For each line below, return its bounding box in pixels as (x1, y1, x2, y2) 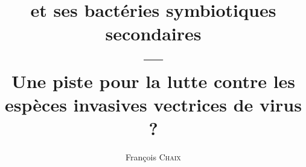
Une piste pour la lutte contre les (11, 68, 296, 93)
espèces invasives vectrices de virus (5, 92, 302, 116)
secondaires (105, 21, 202, 46)
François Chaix (126, 151, 181, 163)
